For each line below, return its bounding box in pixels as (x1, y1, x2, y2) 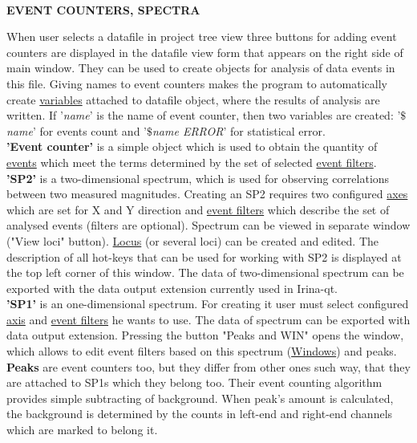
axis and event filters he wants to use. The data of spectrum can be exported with (6, 311, 411, 327)
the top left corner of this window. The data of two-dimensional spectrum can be (6, 264, 404, 281)
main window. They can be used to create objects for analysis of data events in (6, 59, 395, 76)
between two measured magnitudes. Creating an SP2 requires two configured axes (6, 185, 408, 202)
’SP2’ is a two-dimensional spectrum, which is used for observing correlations (6, 169, 390, 186)
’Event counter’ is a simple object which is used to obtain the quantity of (6, 138, 378, 155)
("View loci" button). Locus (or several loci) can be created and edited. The (6, 232, 379, 249)
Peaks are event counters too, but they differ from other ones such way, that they (6, 358, 411, 375)
